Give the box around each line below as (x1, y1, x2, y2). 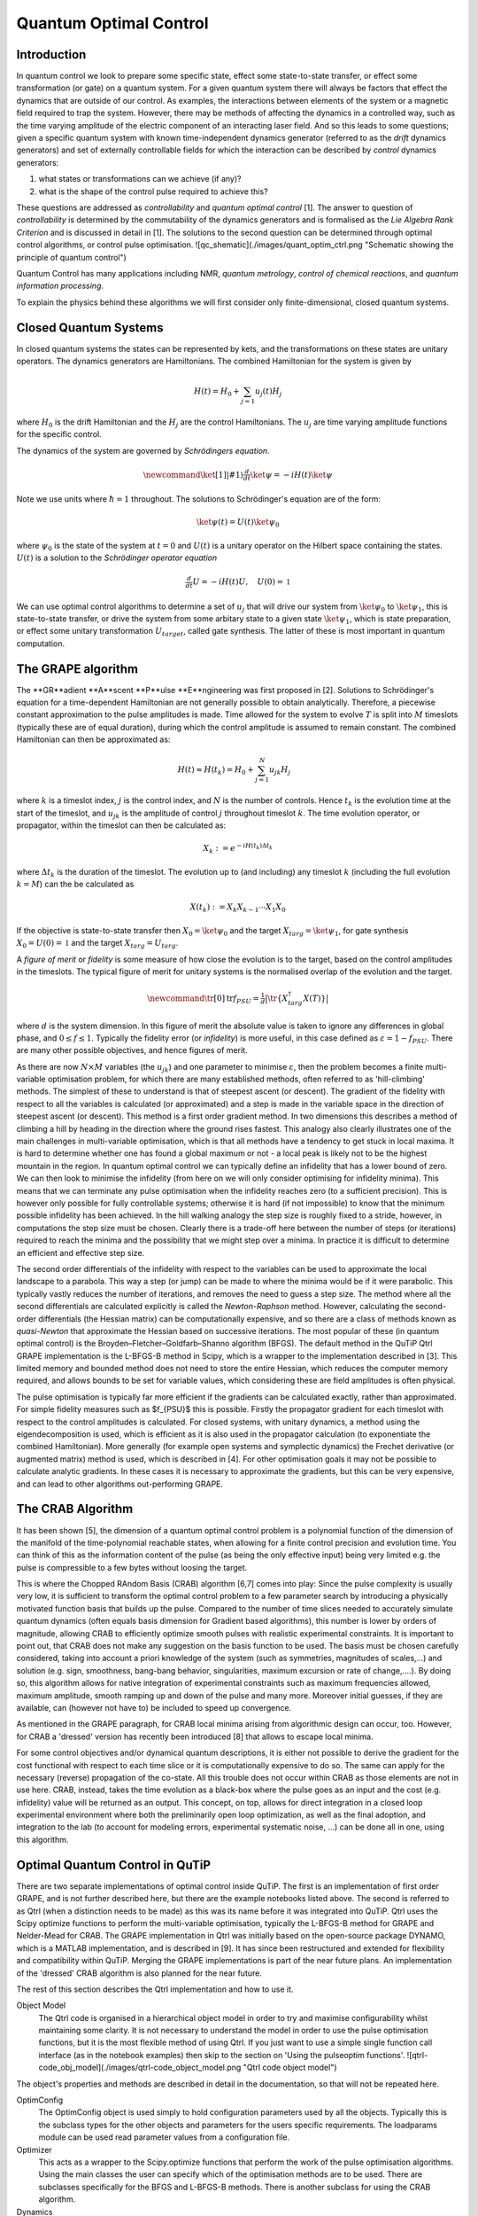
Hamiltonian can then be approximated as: (16, 734, 171, 745)
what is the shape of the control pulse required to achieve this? (38, 186, 269, 197)
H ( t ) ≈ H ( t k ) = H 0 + (177, 765, 254, 777)
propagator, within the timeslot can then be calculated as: (16, 820, 226, 831)
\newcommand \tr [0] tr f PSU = (147, 993, 260, 1005)
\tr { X (266, 993, 289, 1003)
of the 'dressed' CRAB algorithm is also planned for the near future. (16, 1968, 263, 1978)
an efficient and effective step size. (16, 1247, 145, 1258)
